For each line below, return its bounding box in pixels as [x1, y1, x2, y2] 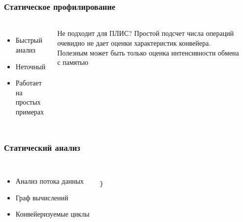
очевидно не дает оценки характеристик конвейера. [57, 38, 211, 48]
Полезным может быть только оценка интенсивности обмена [57, 47, 239, 57]
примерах [15, 107, 44, 116]
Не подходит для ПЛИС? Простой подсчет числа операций [57, 28, 234, 38]
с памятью [57, 57, 88, 67]
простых [15, 97, 41, 107]
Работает [15, 78, 42, 88]
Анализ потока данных [15, 176, 84, 186]
